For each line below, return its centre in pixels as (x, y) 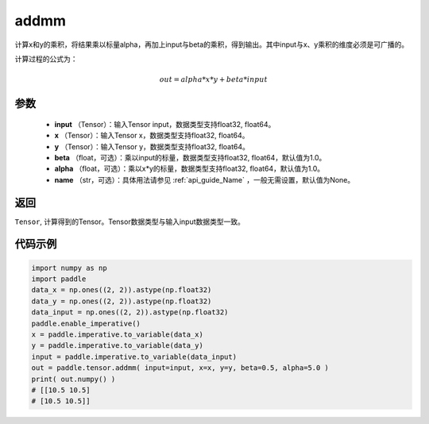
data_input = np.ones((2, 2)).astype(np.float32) (130, 312)
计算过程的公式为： (46, 59)
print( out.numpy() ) (73, 379)
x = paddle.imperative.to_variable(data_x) (118, 334)
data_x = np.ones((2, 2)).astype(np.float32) (122, 290)
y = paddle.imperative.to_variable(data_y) (118, 346)
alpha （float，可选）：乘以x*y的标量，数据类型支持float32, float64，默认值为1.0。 (189, 169)
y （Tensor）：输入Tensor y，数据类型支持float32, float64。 (152, 146)
